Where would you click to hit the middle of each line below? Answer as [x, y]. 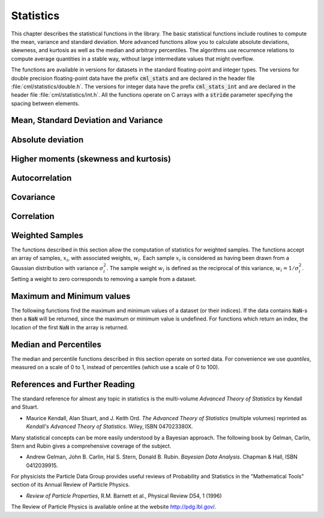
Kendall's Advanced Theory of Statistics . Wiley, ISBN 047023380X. [109, 427]
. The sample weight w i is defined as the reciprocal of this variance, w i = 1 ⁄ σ [203, 269]
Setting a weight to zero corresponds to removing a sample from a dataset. [104, 279]
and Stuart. [25, 407]
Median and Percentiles [56, 344]
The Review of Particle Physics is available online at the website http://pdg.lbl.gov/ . [113, 507]
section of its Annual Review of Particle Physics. [70, 485]
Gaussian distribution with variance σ [57, 268]
